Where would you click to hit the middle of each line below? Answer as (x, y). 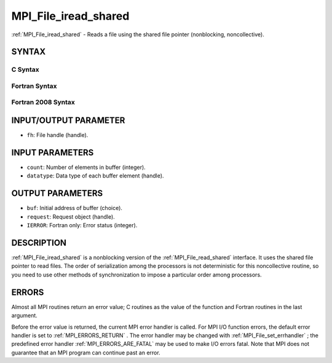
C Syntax (25, 69)
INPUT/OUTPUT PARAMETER (68, 121)
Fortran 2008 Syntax (43, 103)
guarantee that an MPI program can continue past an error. (86, 353)
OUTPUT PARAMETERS (57, 193)
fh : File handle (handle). (57, 135)
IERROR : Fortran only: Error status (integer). (82, 225)
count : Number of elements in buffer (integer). (86, 167)
